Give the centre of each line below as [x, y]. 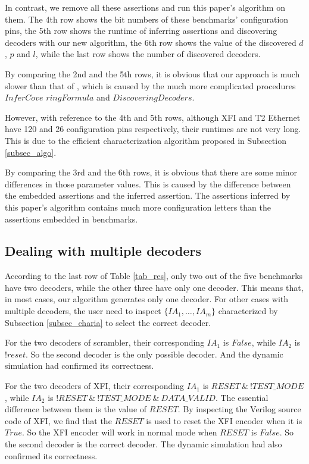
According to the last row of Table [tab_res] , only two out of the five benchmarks [154, 276]
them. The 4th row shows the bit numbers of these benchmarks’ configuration [147, 19]
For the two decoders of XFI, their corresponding [94, 386]
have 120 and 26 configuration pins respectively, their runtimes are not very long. [153, 129]
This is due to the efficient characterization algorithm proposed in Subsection [146, 140]
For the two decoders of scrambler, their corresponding [105, 342]
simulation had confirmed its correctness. [79, 366]
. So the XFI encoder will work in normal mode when [120, 432]
